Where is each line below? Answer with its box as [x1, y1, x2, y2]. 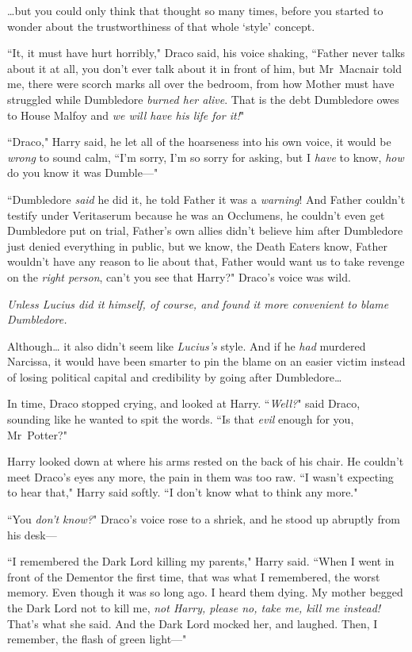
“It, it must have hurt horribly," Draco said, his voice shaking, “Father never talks [7, 44, 406, 61]
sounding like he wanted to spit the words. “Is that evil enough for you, [7, 411, 354, 428]
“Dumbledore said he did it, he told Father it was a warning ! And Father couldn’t [7, 190, 406, 207]
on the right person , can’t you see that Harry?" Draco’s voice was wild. [7, 268, 351, 285]
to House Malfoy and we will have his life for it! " [7, 106, 245, 123]
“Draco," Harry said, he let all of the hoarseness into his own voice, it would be [7, 133, 391, 150]
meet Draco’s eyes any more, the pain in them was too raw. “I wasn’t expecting [7, 468, 394, 485]
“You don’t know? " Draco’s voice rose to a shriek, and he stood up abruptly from [7, 511, 400, 527]
